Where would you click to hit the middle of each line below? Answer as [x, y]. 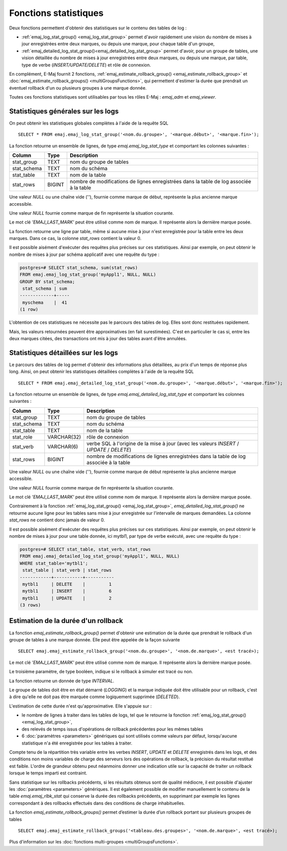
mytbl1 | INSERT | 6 [67, 591]
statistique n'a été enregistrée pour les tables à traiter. [77, 743]
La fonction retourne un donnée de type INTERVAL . [62, 681]
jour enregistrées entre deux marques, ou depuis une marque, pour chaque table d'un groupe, [118, 44]
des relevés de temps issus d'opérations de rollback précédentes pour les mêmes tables [112, 729]
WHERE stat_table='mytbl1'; [54, 563]
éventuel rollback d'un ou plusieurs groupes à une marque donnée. [78, 88]
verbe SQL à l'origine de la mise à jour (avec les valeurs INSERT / [163, 443]
